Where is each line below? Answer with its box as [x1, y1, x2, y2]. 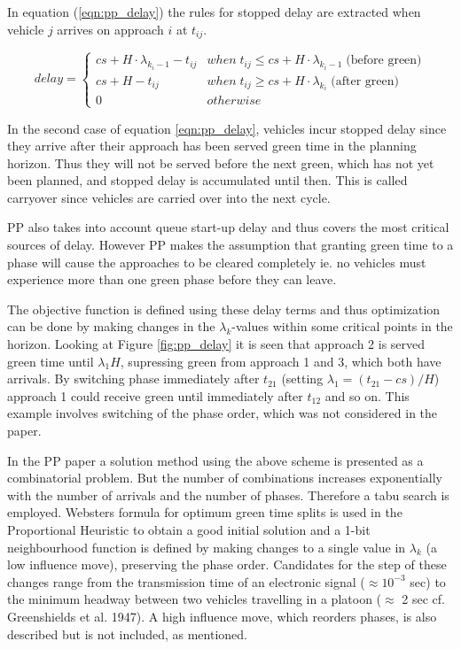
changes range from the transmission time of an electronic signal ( [7, 572, 365, 591]
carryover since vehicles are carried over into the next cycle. [7, 188, 331, 206]
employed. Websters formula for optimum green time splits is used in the [7, 503, 402, 522]
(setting [281, 369, 324, 388]
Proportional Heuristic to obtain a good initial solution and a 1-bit [7, 520, 371, 538]
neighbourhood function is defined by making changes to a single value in [7, 537, 406, 556]
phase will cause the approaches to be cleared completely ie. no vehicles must [7, 252, 426, 271]
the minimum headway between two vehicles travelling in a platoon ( [7, 590, 382, 608]
